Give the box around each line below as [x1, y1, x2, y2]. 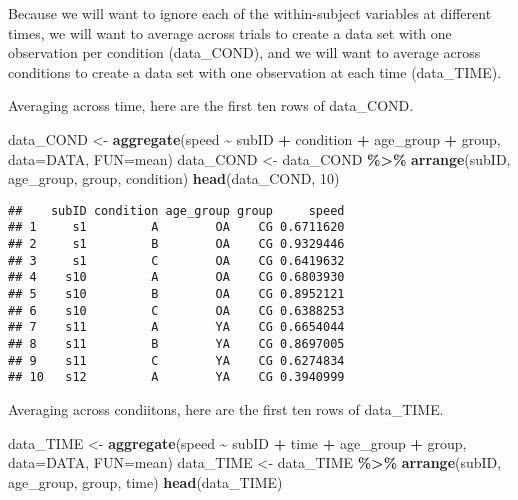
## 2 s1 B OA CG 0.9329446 [8, 237, 345, 252]
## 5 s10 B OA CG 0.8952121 [8, 287, 345, 302]
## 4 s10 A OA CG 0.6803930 [8, 270, 345, 285]
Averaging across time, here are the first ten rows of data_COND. [8, 95, 414, 116]
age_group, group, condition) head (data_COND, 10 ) [8, 168, 340, 189]
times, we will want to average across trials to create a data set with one [8, 22, 452, 43]
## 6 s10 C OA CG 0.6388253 [8, 303, 345, 318]
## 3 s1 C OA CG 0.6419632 [8, 253, 345, 268]
